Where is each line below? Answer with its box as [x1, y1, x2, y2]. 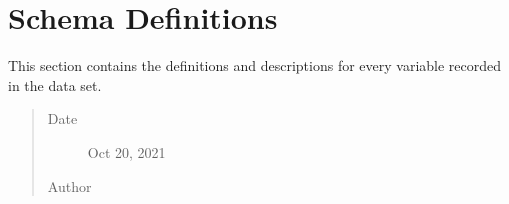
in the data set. [8, 74, 102, 95]
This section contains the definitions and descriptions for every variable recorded [8, 55, 502, 76]
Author [47, 175, 92, 196]
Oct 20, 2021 [87, 141, 166, 162]
